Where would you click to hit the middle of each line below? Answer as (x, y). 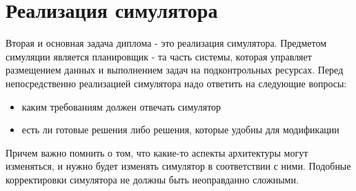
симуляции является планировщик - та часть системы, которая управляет (159, 56)
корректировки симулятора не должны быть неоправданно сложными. (152, 179)
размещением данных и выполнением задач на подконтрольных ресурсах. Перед (175, 70)
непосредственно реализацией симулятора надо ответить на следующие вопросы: (176, 83)
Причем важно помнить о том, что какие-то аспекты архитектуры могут (157, 152)
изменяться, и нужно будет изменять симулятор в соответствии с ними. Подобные (178, 166)
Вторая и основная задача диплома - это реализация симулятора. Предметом (166, 43)
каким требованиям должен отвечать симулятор (121, 106)
